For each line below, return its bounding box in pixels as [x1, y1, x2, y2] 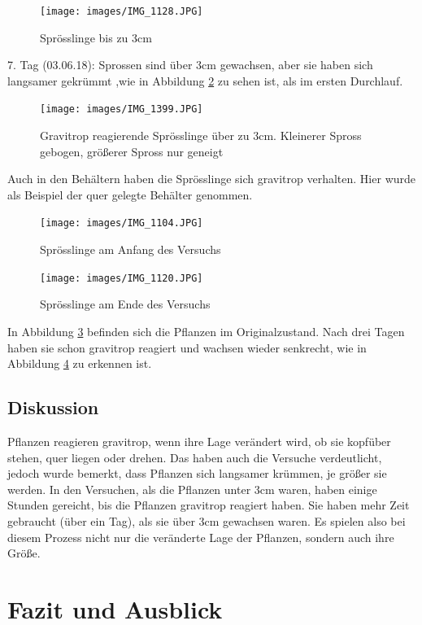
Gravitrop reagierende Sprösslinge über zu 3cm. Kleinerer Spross [40, 127, 362, 144]
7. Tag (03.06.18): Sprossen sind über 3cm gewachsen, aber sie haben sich [7, 56, 373, 73]
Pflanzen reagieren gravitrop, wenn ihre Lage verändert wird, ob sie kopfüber [7, 432, 391, 449]
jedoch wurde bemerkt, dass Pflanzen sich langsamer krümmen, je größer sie [7, 465, 387, 482]
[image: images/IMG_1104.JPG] [40, 217, 203, 229]
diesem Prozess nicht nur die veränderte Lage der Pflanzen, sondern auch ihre [7, 528, 394, 545]
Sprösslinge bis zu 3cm [40, 28, 152, 46]
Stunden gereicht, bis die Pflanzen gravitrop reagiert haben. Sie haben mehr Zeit [7, 496, 410, 514]
